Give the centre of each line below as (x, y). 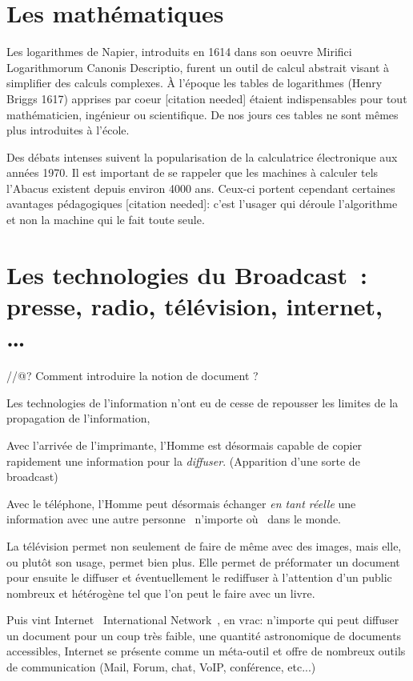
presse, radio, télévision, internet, (195, 306)
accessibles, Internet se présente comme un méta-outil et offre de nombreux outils (206, 651)
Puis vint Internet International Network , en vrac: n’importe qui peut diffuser (203, 620)
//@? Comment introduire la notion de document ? (132, 376)
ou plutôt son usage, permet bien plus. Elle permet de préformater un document (203, 561)
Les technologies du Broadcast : (187, 274)
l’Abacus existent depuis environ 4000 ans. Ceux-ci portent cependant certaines (201, 188)
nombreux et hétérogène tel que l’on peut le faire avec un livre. (161, 593)
